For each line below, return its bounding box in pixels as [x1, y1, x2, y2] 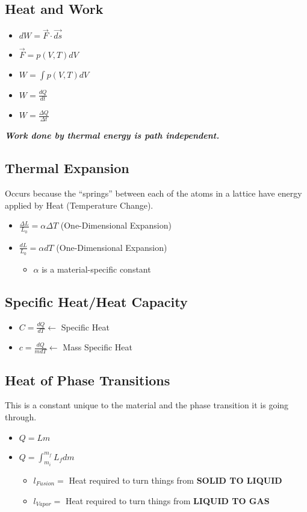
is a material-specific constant [42, 262, 151, 275]
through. [5, 411, 37, 423]
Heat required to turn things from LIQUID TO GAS [65, 494, 270, 507]
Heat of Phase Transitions [5, 370, 170, 389]
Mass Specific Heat [63, 341, 133, 353]
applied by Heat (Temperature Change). [5, 198, 153, 211]
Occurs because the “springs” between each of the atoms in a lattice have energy [5, 187, 302, 200]
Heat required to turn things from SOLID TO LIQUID [69, 474, 282, 487]
